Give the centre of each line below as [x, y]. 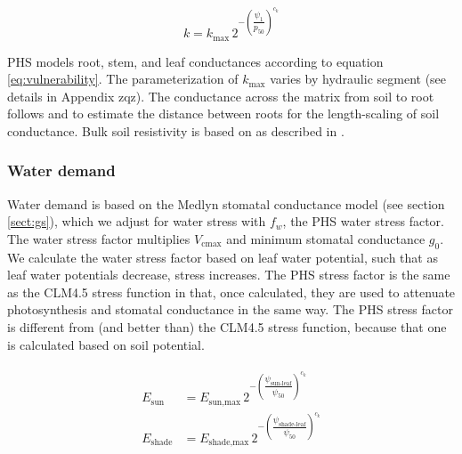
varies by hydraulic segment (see [358, 79]
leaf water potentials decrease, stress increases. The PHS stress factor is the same [229, 275]
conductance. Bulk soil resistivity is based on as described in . [176, 130]
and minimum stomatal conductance [326, 238]
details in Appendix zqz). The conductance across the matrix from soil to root [221, 96]
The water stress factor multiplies [99, 238]
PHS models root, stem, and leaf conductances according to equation [195, 61]
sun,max [225, 402]
